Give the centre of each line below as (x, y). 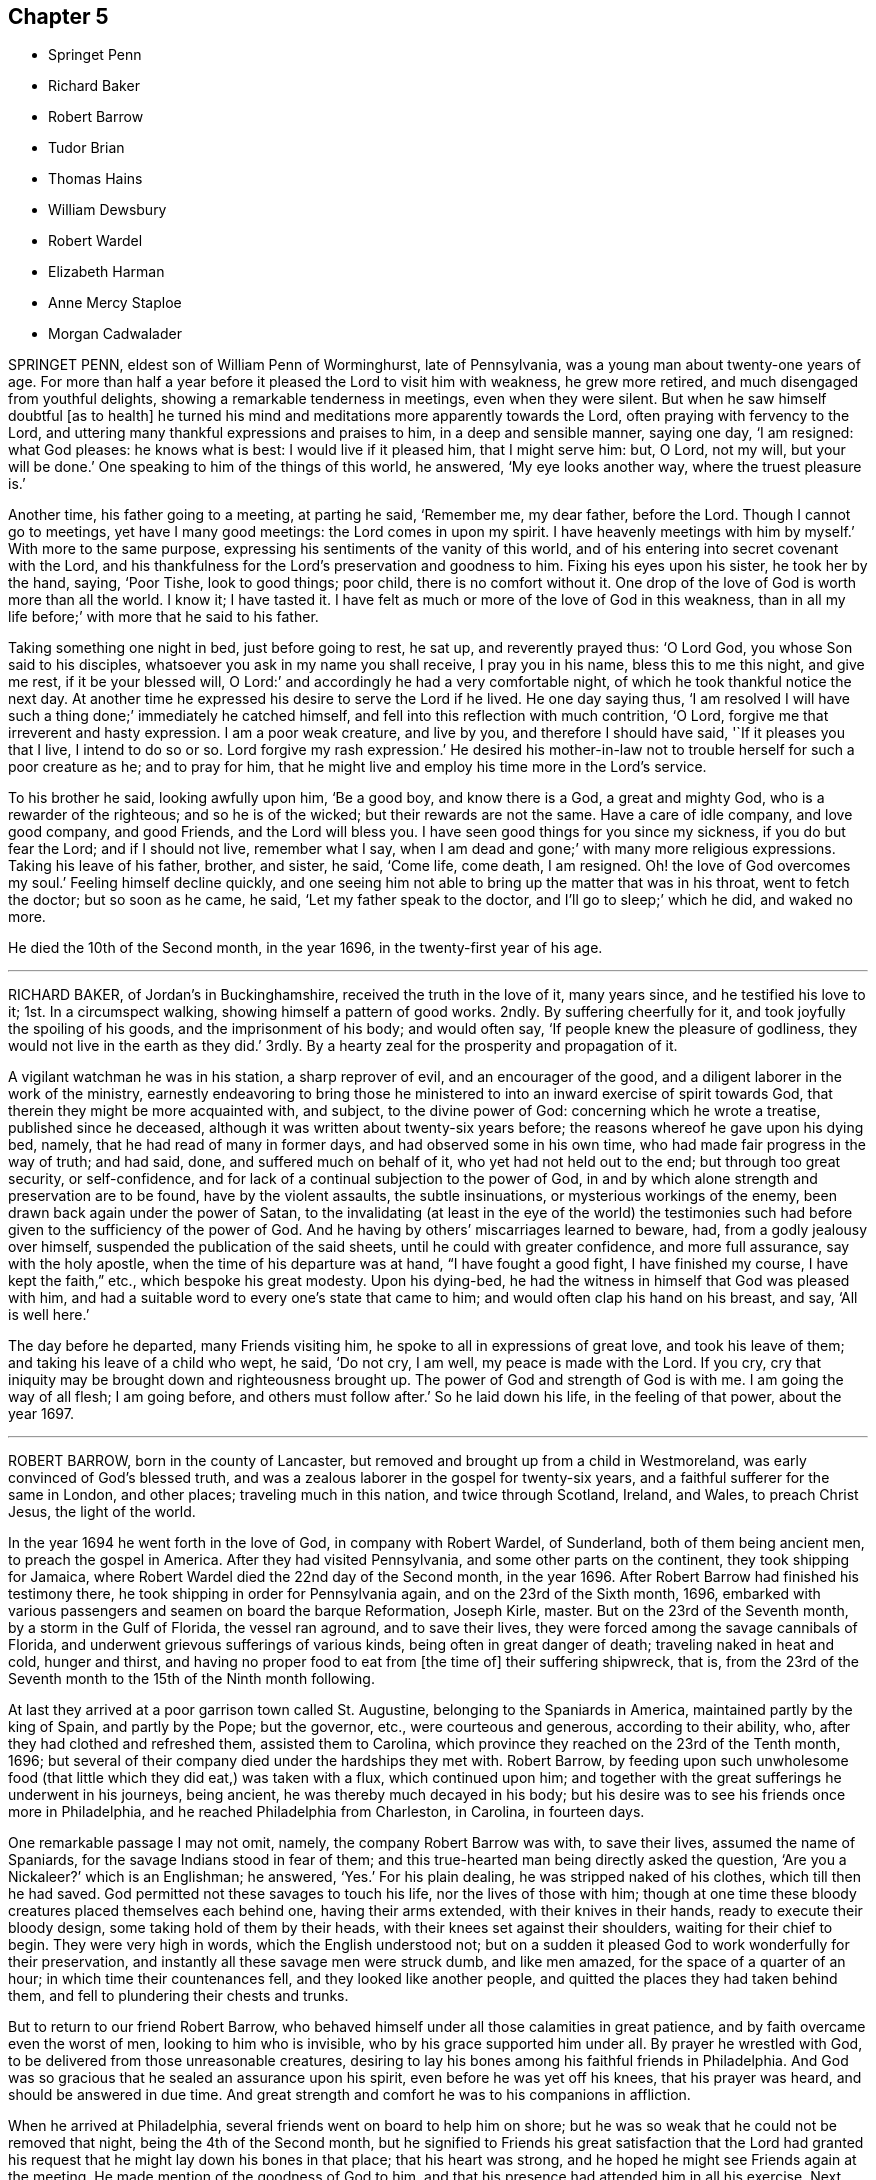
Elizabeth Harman (106, 272)
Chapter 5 (58, 16)
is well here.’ (49, 1315)
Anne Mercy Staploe (115, 303)
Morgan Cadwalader (115, 334)
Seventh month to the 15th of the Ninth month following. (191, 1679)
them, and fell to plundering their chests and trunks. (178, 1996)
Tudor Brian (86, 148)
